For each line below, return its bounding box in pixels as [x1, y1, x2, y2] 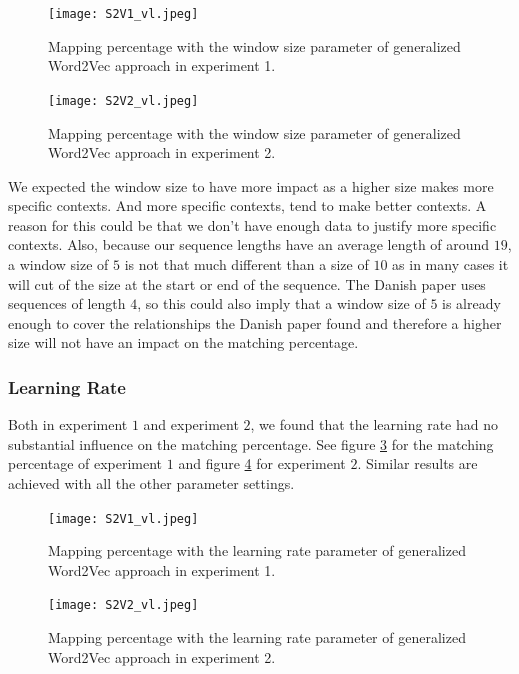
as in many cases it [392, 254, 509, 275]
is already [442, 293, 501, 314]
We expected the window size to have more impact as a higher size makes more [8, 175, 494, 196]
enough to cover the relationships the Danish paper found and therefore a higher [8, 312, 502, 333]
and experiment [143, 414, 239, 435]
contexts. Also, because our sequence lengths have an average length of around [8, 234, 490, 255]
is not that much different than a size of [124, 254, 369, 275]
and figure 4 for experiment [178, 453, 346, 474]
